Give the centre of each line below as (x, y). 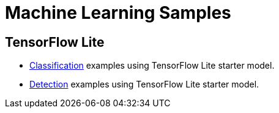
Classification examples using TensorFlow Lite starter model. (152, 66)
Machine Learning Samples (118, 13)
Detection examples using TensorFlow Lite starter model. (144, 84)
